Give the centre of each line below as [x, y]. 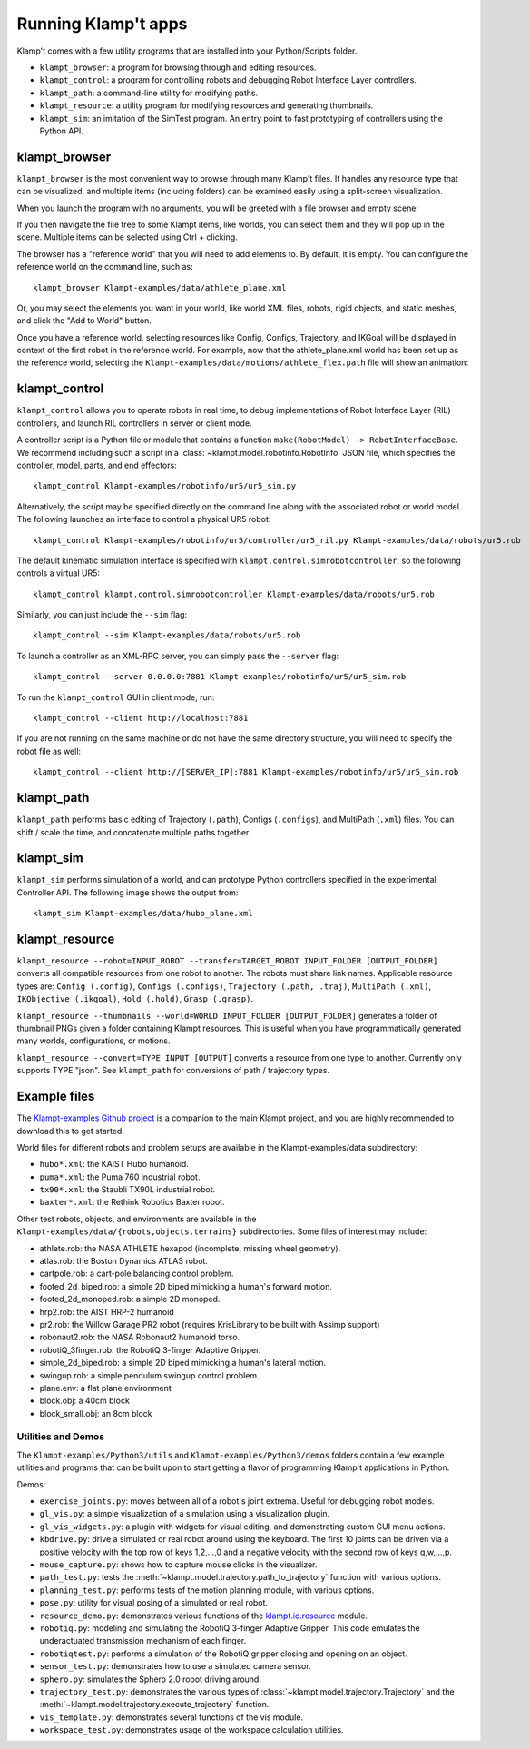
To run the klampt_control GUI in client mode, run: [116, 697]
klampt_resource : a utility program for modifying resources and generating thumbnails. [206, 105]
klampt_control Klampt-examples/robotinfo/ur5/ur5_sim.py [165, 486]
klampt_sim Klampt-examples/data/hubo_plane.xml [143, 914]
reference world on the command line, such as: [105, 267]
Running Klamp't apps [102, 24]
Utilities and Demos [61, 1437]
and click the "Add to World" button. [84, 321]
